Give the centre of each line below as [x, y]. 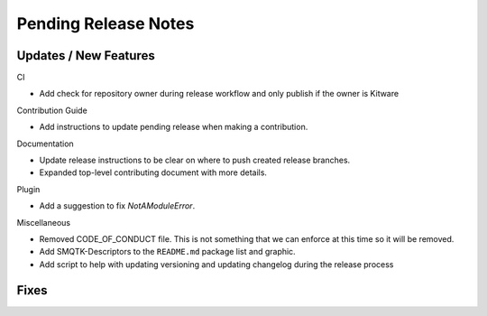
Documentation [45, 144]
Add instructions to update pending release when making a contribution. [174, 127]
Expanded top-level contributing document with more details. [153, 172]
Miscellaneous [44, 222]
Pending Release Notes [106, 23]
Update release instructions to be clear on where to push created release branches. [195, 160]
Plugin [28, 189]
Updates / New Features [86, 56]
